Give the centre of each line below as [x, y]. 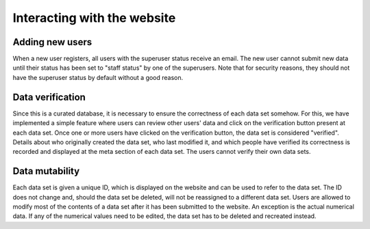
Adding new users [52, 42]
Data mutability [46, 171]
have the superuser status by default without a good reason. [98, 77]
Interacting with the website [94, 18]
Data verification [49, 97]
